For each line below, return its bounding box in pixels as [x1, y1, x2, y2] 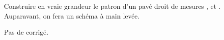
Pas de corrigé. [4, 27, 49, 37]
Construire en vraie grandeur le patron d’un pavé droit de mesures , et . [4, 1, 221, 11]
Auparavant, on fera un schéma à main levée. [4, 10, 140, 20]
